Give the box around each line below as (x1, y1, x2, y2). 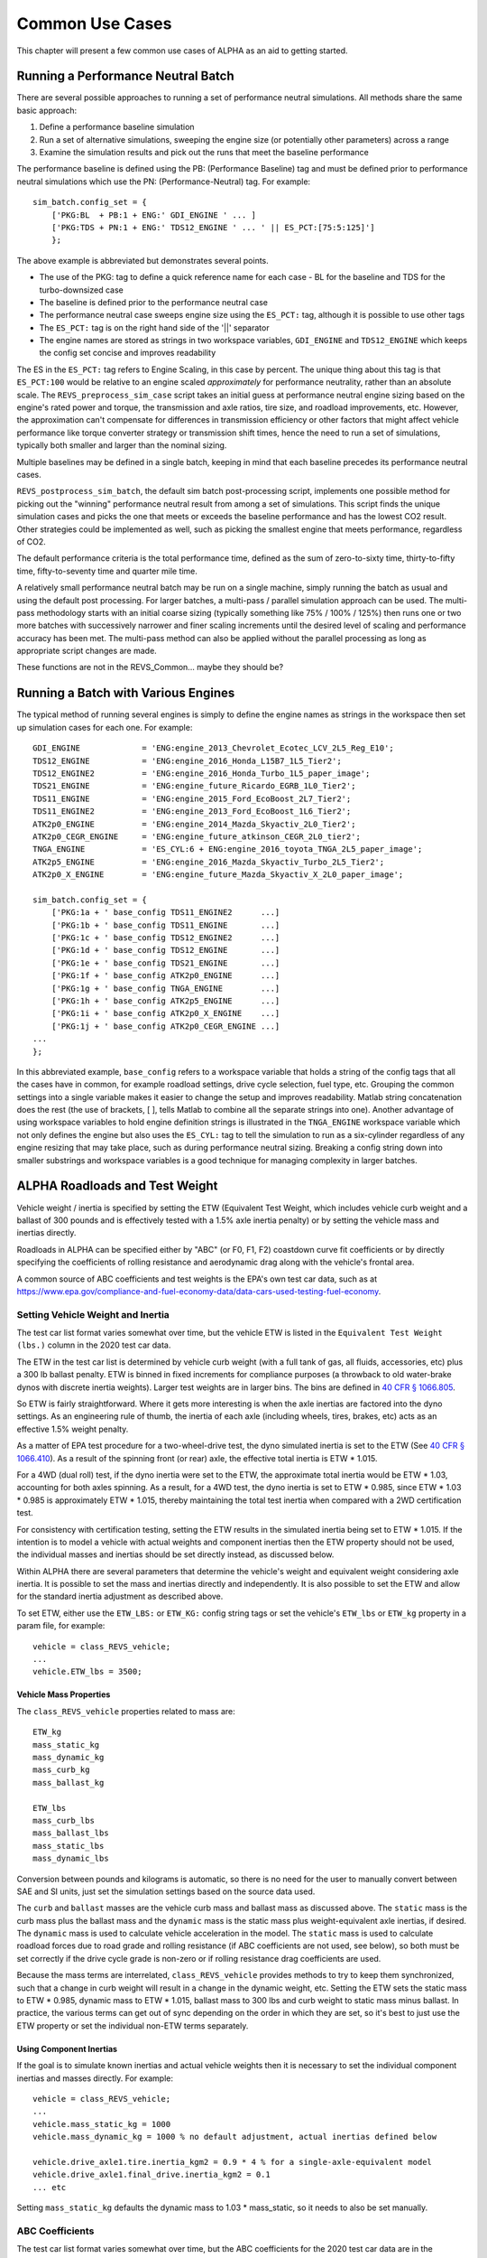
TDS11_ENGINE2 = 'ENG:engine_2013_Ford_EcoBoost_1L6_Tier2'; (32, 807, 352, 816)
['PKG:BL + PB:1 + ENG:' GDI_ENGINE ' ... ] (51, 210, 257, 220)
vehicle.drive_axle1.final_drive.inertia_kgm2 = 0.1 (32, 2169, 271, 2180)
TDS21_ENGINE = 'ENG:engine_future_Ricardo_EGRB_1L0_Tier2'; (32, 781, 356, 791)
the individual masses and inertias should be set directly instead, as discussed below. (16, 1549, 335, 1560)
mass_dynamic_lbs (32, 1853, 109, 1864)
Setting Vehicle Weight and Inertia (16, 1308, 170, 1320)
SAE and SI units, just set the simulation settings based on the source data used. (16, 1886, 316, 1897)
